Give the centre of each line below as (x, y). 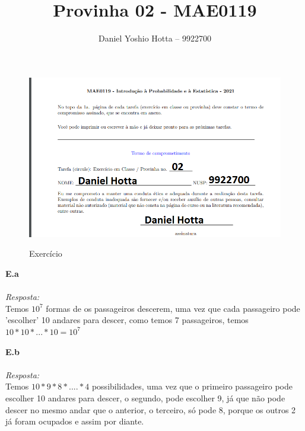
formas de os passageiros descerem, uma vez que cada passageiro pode (173, 308)
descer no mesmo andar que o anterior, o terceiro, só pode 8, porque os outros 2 (151, 409)
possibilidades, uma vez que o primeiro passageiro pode (192, 386)
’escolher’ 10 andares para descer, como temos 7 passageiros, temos (127, 320)
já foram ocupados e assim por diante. (75, 421)
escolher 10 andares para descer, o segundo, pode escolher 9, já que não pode (145, 398)
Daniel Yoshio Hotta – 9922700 (155, 38)
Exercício (46, 253)
